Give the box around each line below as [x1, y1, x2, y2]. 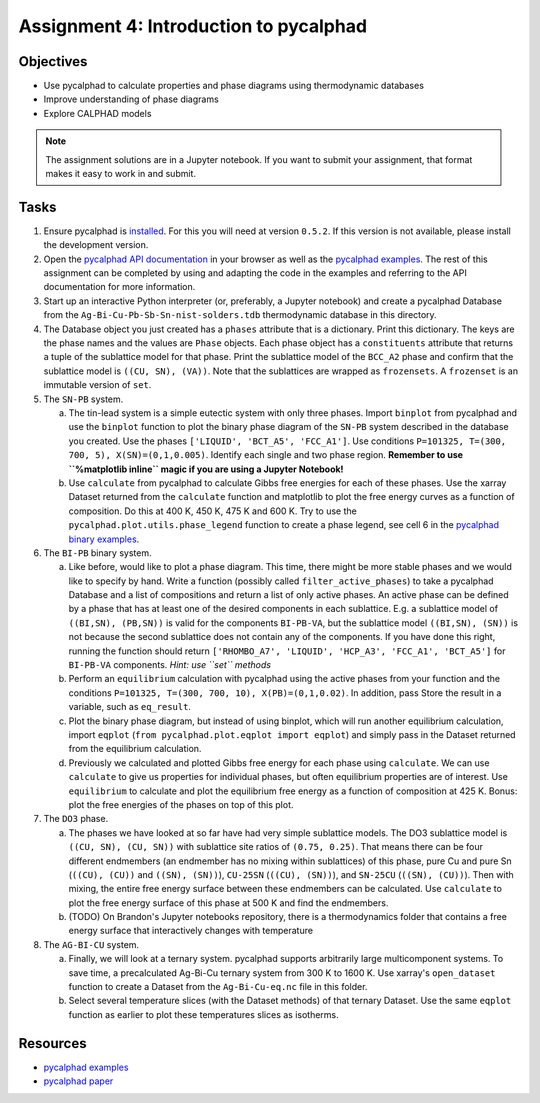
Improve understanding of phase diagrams [43, 93, 219, 105]
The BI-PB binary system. [43, 546, 152, 559]
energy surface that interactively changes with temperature [68, 925, 314, 937]
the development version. [43, 239, 149, 251]
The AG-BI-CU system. [43, 938, 140, 950]
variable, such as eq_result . [68, 701, 192, 713]
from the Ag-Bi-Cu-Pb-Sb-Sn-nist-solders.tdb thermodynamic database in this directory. [43, 309, 437, 321]
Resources [18, 1035, 87, 1052]
